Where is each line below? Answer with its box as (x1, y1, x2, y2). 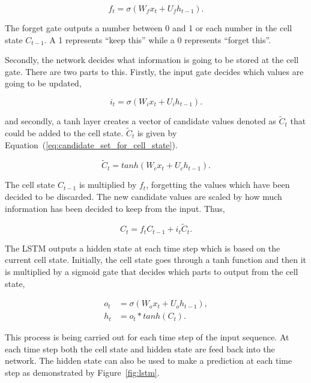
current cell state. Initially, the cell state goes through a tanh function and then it (5, 253, 307, 266)
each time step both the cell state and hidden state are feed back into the (5, 342, 275, 355)
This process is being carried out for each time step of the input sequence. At (5, 331, 289, 343)
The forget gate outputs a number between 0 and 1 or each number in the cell (5, 22, 292, 34)
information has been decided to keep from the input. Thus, (5, 202, 225, 214)
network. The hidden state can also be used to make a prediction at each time (5, 354, 292, 367)
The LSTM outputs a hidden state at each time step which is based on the (5, 241, 280, 254)
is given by (137, 127, 177, 139)
